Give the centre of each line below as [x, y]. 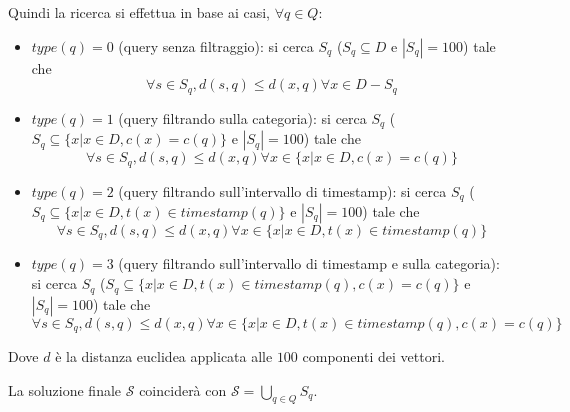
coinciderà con [183, 389]
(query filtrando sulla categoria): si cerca [242, 117]
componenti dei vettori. [373, 355]
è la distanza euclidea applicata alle [164, 355]
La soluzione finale [65, 389]
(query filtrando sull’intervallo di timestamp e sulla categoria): [309, 263]
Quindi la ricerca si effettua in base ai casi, [139, 12]
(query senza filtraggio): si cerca [216, 45]
